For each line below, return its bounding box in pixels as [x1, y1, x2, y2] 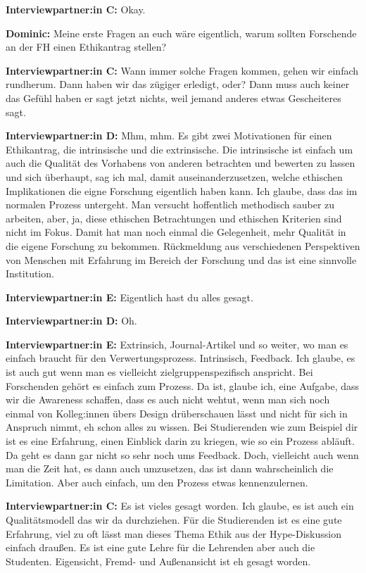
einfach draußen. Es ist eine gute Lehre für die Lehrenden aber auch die [6, 540, 315, 555]
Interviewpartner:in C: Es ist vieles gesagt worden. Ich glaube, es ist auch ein [6, 498, 354, 513]
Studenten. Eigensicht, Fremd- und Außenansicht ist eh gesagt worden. [6, 553, 311, 568]
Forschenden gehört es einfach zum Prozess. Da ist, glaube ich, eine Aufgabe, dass [6, 378, 360, 393]
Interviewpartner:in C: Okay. [6, 2, 146, 16]
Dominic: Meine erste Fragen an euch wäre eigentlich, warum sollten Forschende [6, 25, 357, 40]
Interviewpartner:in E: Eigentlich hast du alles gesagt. [6, 289, 253, 304]
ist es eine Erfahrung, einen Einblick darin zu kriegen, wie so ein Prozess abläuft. [6, 434, 355, 448]
